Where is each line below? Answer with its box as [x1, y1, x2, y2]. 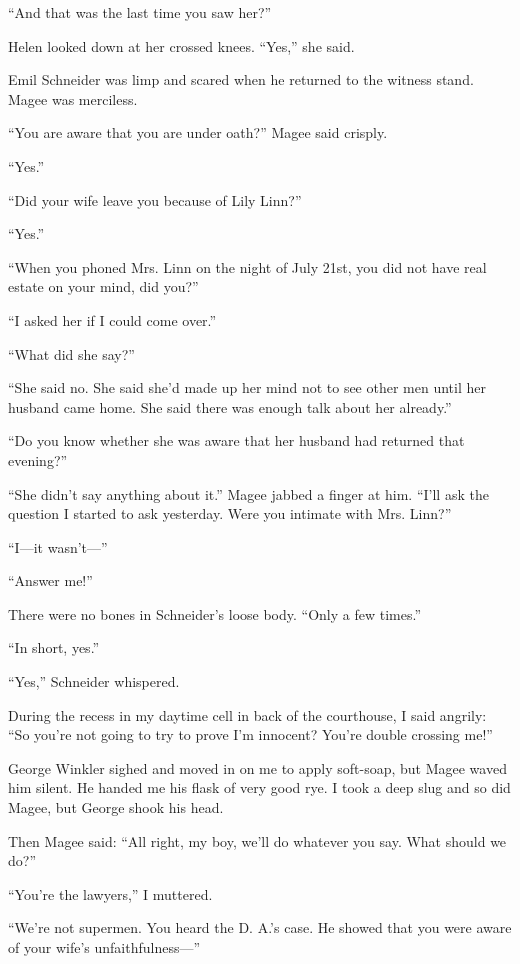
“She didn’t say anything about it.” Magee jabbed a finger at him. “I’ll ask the [8, 483, 489, 504]
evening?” [8, 449, 68, 470]
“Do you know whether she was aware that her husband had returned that [8, 430, 465, 451]
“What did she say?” [8, 343, 135, 364]
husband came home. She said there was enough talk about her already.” [8, 396, 452, 417]
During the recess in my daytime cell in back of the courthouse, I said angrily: [8, 704, 487, 725]
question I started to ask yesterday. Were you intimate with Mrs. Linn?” [8, 503, 452, 524]
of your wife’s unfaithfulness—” [8, 937, 201, 957]
